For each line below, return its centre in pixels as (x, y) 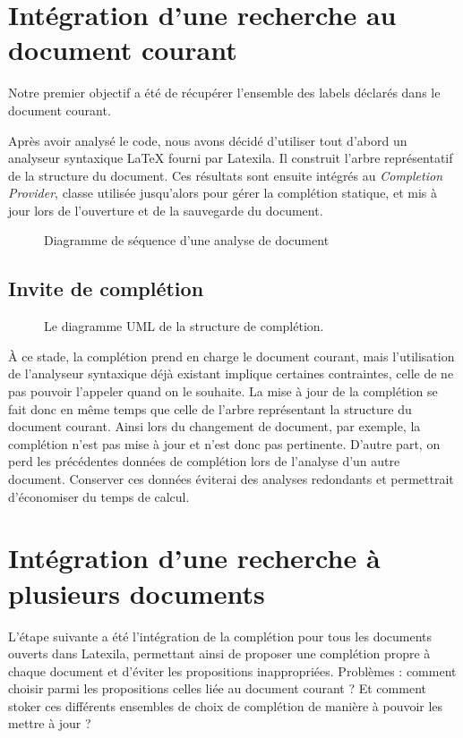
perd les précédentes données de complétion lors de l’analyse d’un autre (204, 461)
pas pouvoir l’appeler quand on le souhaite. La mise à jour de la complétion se (223, 391)
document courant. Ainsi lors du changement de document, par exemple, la (214, 426)
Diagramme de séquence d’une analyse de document (187, 240)
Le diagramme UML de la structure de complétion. (184, 326)
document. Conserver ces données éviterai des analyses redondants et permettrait (231, 479)
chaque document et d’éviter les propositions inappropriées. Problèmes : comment (232, 670)
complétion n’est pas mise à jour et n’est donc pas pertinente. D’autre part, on (224, 443)
